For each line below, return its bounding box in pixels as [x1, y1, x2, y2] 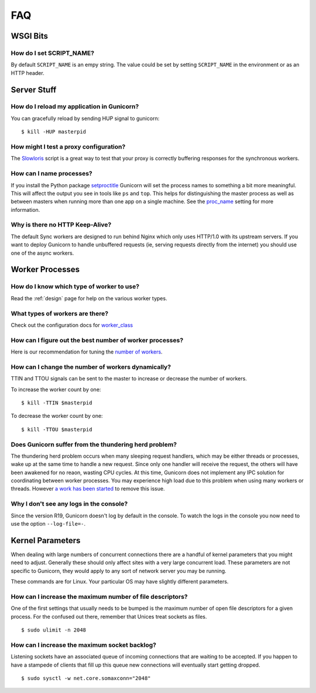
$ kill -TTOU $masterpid [21, 426, 92, 433]
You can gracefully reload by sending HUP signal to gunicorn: [11, 115, 160, 122]
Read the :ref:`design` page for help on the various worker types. [11, 294, 167, 301]
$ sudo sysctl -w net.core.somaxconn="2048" [21, 675, 152, 681]
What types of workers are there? [11, 309, 108, 317]
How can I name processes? [11, 170, 93, 178]
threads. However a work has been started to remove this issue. [11, 485, 165, 492]
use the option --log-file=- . [11, 520, 86, 527]
